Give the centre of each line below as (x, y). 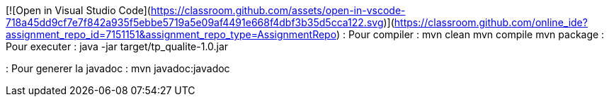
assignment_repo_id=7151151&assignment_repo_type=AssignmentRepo (171, 34)
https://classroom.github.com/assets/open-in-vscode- (278, 10)
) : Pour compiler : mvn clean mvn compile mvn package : (470, 34)
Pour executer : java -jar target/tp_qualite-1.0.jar (117, 46)
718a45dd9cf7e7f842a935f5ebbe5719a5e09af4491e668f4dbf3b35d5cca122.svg (195, 22)
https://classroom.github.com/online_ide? (491, 22)
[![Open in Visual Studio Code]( (78, 10)
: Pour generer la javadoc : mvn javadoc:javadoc (118, 68)
